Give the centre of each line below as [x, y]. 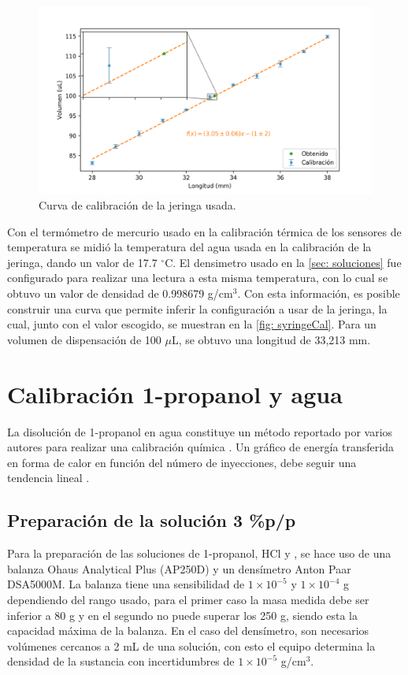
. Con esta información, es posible [319, 293]
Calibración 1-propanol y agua [175, 393]
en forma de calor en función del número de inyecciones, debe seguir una [182, 462]
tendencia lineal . [48, 478]
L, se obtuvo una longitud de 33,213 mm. [271, 339]
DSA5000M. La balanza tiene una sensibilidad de [126, 584]
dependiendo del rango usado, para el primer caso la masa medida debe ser [188, 599]
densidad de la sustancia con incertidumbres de [121, 661]
